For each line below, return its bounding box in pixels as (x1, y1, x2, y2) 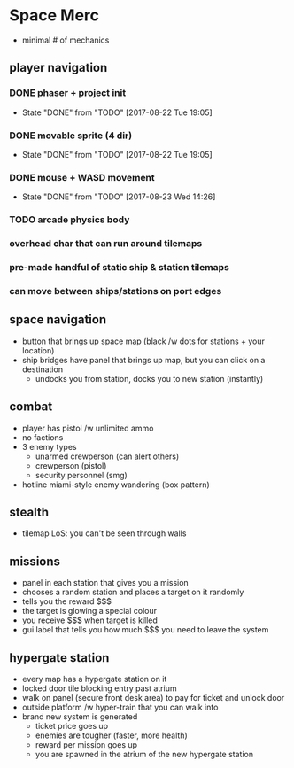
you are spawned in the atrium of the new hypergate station (35, 749, 254, 759)
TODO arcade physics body (9, 213, 130, 226)
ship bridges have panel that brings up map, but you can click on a (21, 354, 266, 365)
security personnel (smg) (35, 469, 128, 480)
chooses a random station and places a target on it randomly (21, 586, 244, 598)
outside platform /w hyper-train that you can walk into (21, 702, 219, 712)
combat (9, 400, 53, 415)
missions (9, 554, 60, 569)
